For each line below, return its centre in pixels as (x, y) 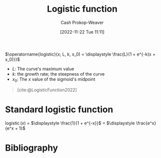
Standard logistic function (59, 109)
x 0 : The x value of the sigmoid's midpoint (54, 80)
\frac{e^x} (146, 123)
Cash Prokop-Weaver (82, 22)
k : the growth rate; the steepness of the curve (58, 74)
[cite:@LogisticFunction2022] (47, 90)
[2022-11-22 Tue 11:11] (82, 32)
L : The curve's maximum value (43, 69)
